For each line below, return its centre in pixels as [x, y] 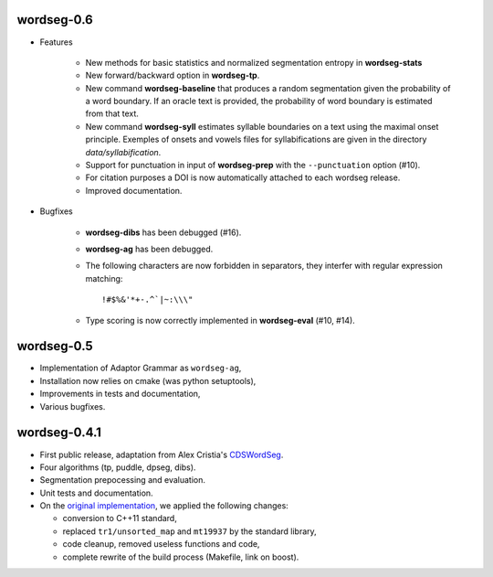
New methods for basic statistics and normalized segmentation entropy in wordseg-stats [254, 62]
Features [56, 42]
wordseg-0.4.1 [59, 433]
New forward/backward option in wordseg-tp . [173, 75]
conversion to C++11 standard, [120, 518]
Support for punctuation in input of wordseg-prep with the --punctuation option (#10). [253, 166]
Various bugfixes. [73, 406]
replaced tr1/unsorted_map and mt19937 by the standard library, [189, 531]
